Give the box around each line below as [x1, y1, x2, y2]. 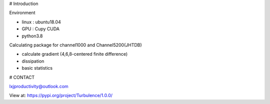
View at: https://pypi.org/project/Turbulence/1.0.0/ [9, 93, 112, 99]
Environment [9, 10, 35, 16]
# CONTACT [9, 74, 35, 80]
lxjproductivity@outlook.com [9, 83, 68, 89]
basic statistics [21, 65, 52, 71]
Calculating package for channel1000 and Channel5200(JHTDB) [9, 42, 142, 48]
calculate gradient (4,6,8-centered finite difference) [21, 51, 128, 57]
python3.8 [21, 33, 43, 39]
